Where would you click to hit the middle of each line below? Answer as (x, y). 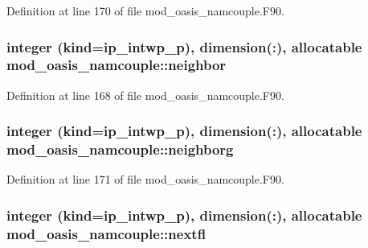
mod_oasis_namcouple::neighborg (120, 149)
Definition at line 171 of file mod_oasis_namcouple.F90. (145, 179)
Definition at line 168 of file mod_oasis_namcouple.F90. (145, 95)
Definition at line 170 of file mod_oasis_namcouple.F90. (145, 10)
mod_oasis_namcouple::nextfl (106, 233)
